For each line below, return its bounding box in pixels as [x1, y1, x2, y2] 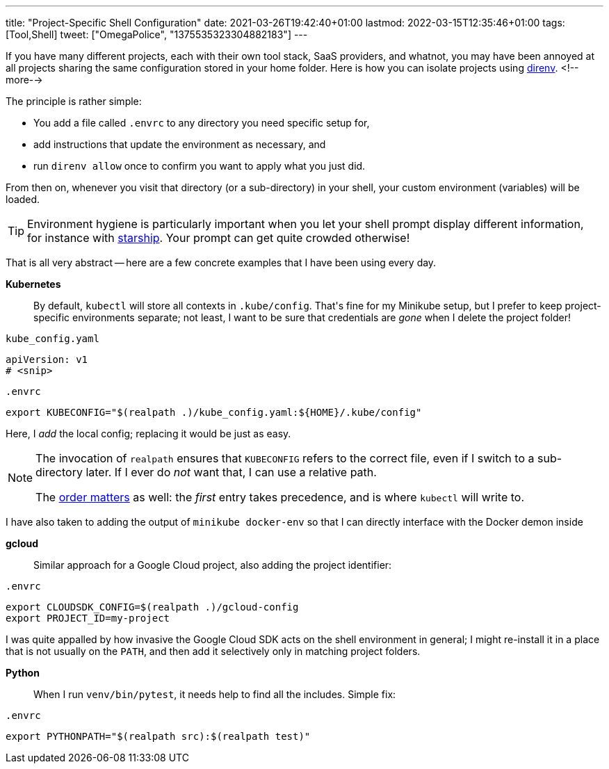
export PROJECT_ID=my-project [6, 613, 170, 624]
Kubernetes [6, 278, 61, 290]
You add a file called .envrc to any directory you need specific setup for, [33, 117, 370, 129]
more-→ [6, 74, 43, 86]
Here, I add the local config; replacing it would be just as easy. [6, 428, 291, 439]
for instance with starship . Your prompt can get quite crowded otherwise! [27, 231, 410, 245]
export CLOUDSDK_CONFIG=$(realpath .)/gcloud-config [6, 601, 299, 613]
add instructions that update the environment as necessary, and [33, 138, 326, 150]
